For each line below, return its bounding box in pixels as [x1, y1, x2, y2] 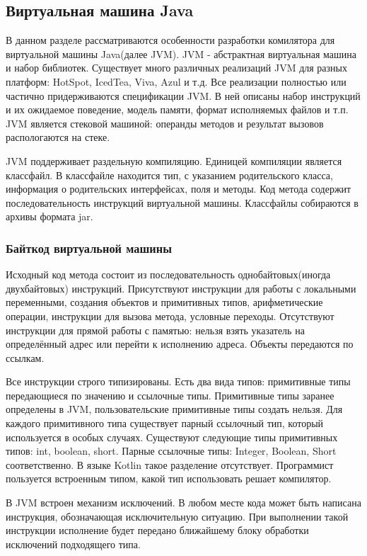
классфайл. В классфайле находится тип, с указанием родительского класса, [6, 167, 333, 182]
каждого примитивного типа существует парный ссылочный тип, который [6, 416, 324, 431]
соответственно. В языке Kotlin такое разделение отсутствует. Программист [6, 457, 334, 472]
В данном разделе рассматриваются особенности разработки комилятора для [6, 33, 335, 47]
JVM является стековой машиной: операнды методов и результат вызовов [6, 115, 324, 130]
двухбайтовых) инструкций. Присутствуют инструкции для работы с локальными [6, 280, 356, 295]
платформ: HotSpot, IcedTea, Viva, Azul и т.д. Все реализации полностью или [6, 74, 346, 89]
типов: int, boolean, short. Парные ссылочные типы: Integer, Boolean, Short [6, 443, 337, 458]
